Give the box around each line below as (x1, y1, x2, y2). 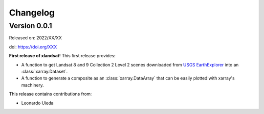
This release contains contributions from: (9, 91, 92, 97)
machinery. (21, 82, 44, 88)
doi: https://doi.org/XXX (9, 44, 57, 49)
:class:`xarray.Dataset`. (21, 68, 68, 74)
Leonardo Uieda (21, 100, 54, 106)
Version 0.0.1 (9, 21, 52, 30)
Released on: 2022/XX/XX (9, 35, 62, 41)
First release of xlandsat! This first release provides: (9, 53, 116, 59)
